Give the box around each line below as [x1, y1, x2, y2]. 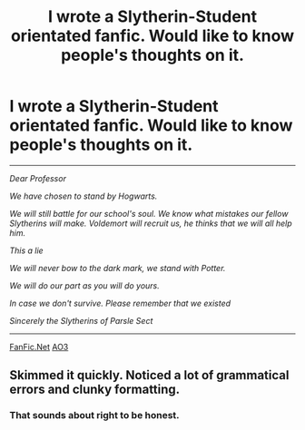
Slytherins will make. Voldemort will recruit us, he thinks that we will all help [9, 218, 292, 229]
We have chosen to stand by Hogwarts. [9, 191, 158, 201]
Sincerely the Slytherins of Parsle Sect [9, 315, 153, 326]
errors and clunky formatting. [9, 382, 181, 397]
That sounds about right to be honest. [9, 409, 180, 422]
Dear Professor [9, 172, 66, 183]
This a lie [9, 245, 44, 256]
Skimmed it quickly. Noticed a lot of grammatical [9, 367, 290, 383]
